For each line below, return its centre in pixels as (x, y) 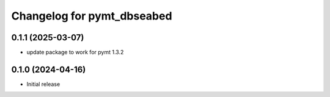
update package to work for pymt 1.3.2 (75, 52)
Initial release (43, 84)
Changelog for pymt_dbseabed (92, 16)
